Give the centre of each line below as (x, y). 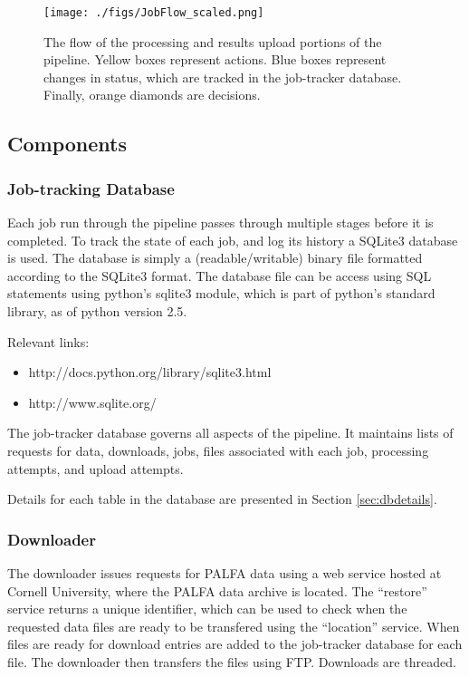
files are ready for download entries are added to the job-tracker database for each (235, 644)
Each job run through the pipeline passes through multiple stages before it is (220, 222)
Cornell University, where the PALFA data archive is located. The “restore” (217, 590)
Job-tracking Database (91, 188)
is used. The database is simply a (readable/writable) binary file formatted (215, 258)
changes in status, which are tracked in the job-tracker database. (223, 77)
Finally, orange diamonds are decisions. (152, 95)
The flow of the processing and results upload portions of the (213, 41)
